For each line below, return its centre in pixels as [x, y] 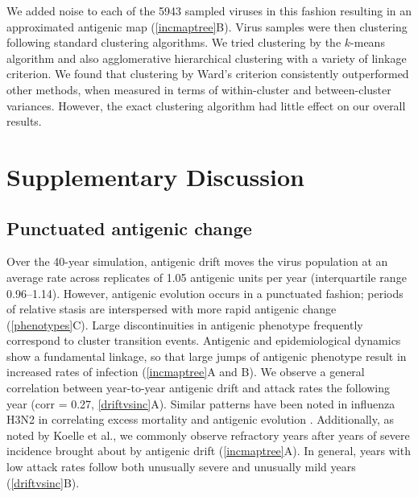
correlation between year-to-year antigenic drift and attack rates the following [198, 388]
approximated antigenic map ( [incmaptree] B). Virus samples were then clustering [207, 26]
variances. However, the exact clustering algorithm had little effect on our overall [206, 105]
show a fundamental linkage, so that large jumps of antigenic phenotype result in [207, 356]
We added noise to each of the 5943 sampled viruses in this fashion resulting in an [209, 10]
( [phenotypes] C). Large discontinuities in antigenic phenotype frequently [185, 324]
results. [24, 121]
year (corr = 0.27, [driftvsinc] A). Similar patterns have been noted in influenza [201, 403]
